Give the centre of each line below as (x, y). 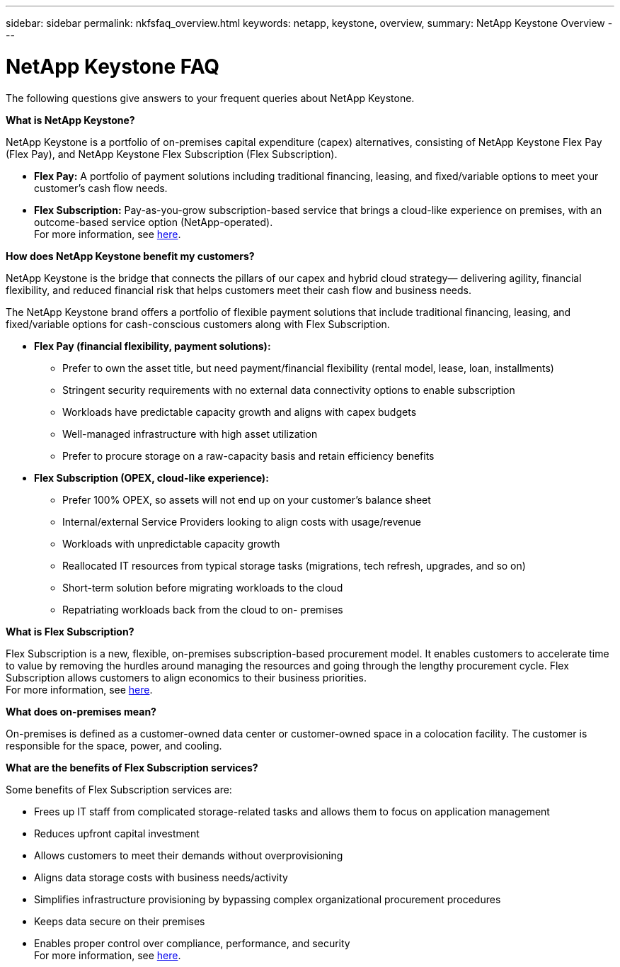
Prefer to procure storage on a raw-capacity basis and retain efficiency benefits (248, 456)
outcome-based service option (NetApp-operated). (154, 222)
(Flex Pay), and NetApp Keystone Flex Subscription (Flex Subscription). (172, 154)
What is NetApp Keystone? (70, 120)
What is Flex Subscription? (70, 631)
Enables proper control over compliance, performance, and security (192, 943)
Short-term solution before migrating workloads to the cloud (203, 587)
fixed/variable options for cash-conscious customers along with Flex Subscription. (198, 324)
